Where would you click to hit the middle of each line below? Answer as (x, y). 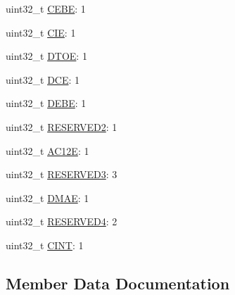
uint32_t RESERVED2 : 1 (62, 126)
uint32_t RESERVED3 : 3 (62, 174)
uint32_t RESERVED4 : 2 (62, 221)
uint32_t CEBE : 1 (46, 8)
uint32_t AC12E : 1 (47, 150)
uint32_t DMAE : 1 (47, 197)
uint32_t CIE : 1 (41, 32)
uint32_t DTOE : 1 (46, 56)
